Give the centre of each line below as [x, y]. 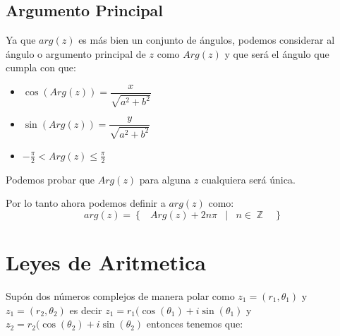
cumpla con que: [41, 67]
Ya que [21, 40]
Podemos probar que [50, 179]
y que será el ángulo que [277, 53]
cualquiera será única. [249, 179]
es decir [86, 310]
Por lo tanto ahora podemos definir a [86, 203]
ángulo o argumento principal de [76, 53]
